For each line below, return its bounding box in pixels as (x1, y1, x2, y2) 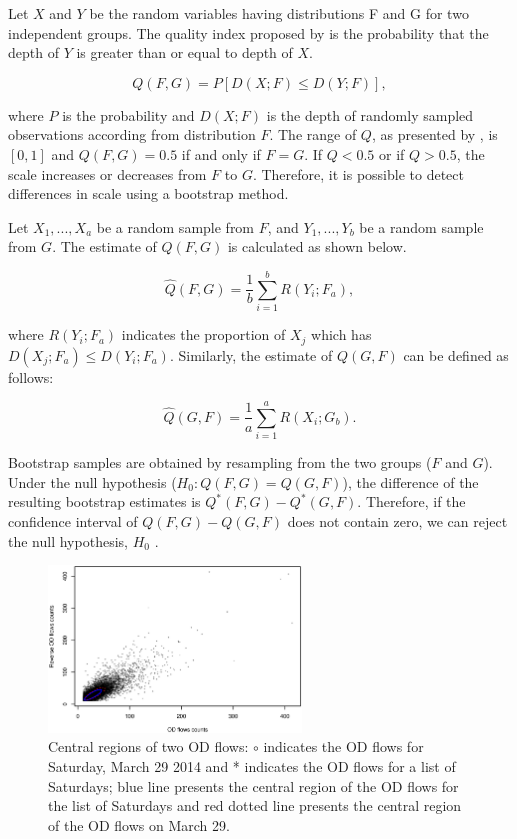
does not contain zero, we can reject (287, 511, 508, 532)
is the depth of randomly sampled (266, 104, 474, 125)
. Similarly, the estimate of (169, 344, 333, 365)
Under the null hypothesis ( (8, 471, 177, 492)
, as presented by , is (371, 124, 498, 145)
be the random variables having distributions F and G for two (89, 3, 469, 23)
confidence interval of (8, 511, 138, 532)
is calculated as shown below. (227, 236, 407, 257)
